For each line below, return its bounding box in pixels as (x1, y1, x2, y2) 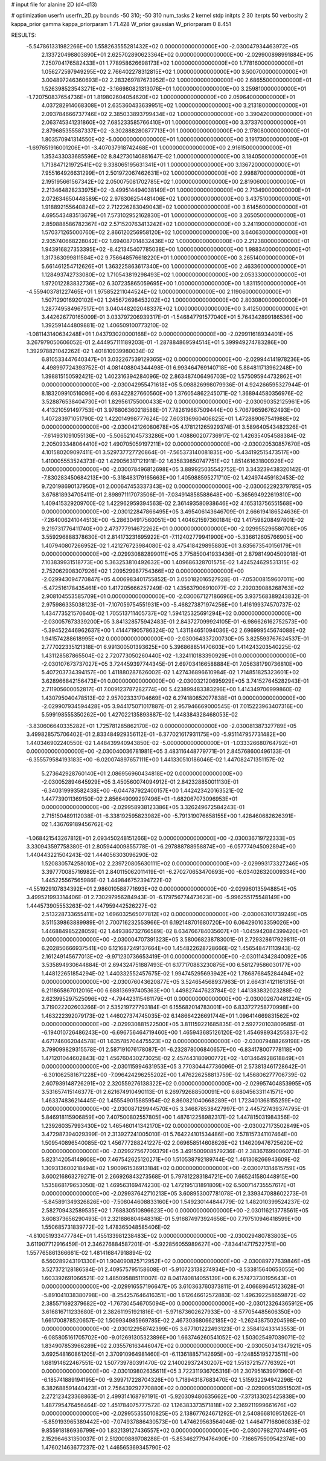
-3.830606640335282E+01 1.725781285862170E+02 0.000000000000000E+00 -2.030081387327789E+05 (26, 722, 297, 729)
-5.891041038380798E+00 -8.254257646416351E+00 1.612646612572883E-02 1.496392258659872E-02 (41, 1291, 306, 1298)
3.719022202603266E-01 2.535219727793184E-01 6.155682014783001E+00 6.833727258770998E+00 (41, 1004, 299, 1011)
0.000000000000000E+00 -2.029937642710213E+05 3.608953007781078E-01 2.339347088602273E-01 (41, 1189, 307, 1197)
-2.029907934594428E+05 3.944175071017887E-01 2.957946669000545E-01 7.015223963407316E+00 (41, 703, 304, 710)
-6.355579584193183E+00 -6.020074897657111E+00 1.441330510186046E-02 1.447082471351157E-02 (26, 756, 285, 763)
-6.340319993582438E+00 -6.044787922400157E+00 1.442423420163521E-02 (41, 787, 244, 794)
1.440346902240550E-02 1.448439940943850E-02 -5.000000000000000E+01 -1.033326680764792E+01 (26, 739, 298, 746)
